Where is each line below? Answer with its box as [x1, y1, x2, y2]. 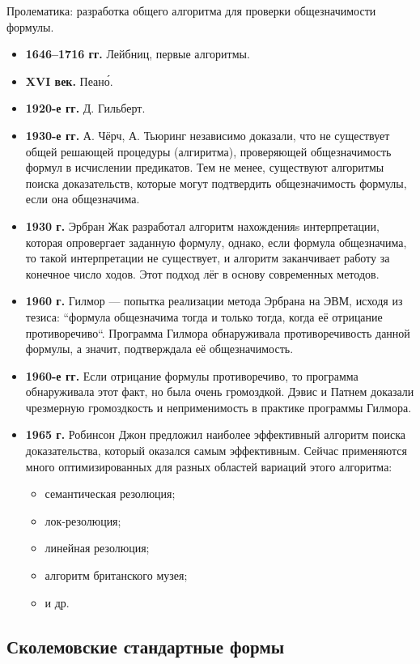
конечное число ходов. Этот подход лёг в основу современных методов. [25, 265, 380, 282]
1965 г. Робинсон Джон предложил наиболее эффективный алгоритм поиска [25, 426, 406, 443]
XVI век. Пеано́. [25, 72, 113, 89]
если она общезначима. [25, 190, 140, 207]
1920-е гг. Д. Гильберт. [25, 100, 146, 117]
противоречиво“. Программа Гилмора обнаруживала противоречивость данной [25, 324, 410, 341]
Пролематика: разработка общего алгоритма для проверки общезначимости [6, 2, 376, 19]
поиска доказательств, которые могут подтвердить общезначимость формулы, [25, 174, 407, 191]
